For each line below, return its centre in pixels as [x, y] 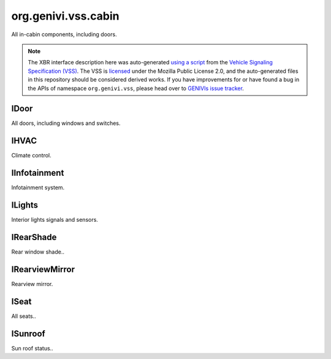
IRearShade [34, 237]
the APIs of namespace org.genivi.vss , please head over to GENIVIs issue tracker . [136, 88]
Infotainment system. [38, 187]
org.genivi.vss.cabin [65, 16]
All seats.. [24, 316]
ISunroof [28, 334]
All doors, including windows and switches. [66, 123]
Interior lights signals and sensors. [55, 220]
